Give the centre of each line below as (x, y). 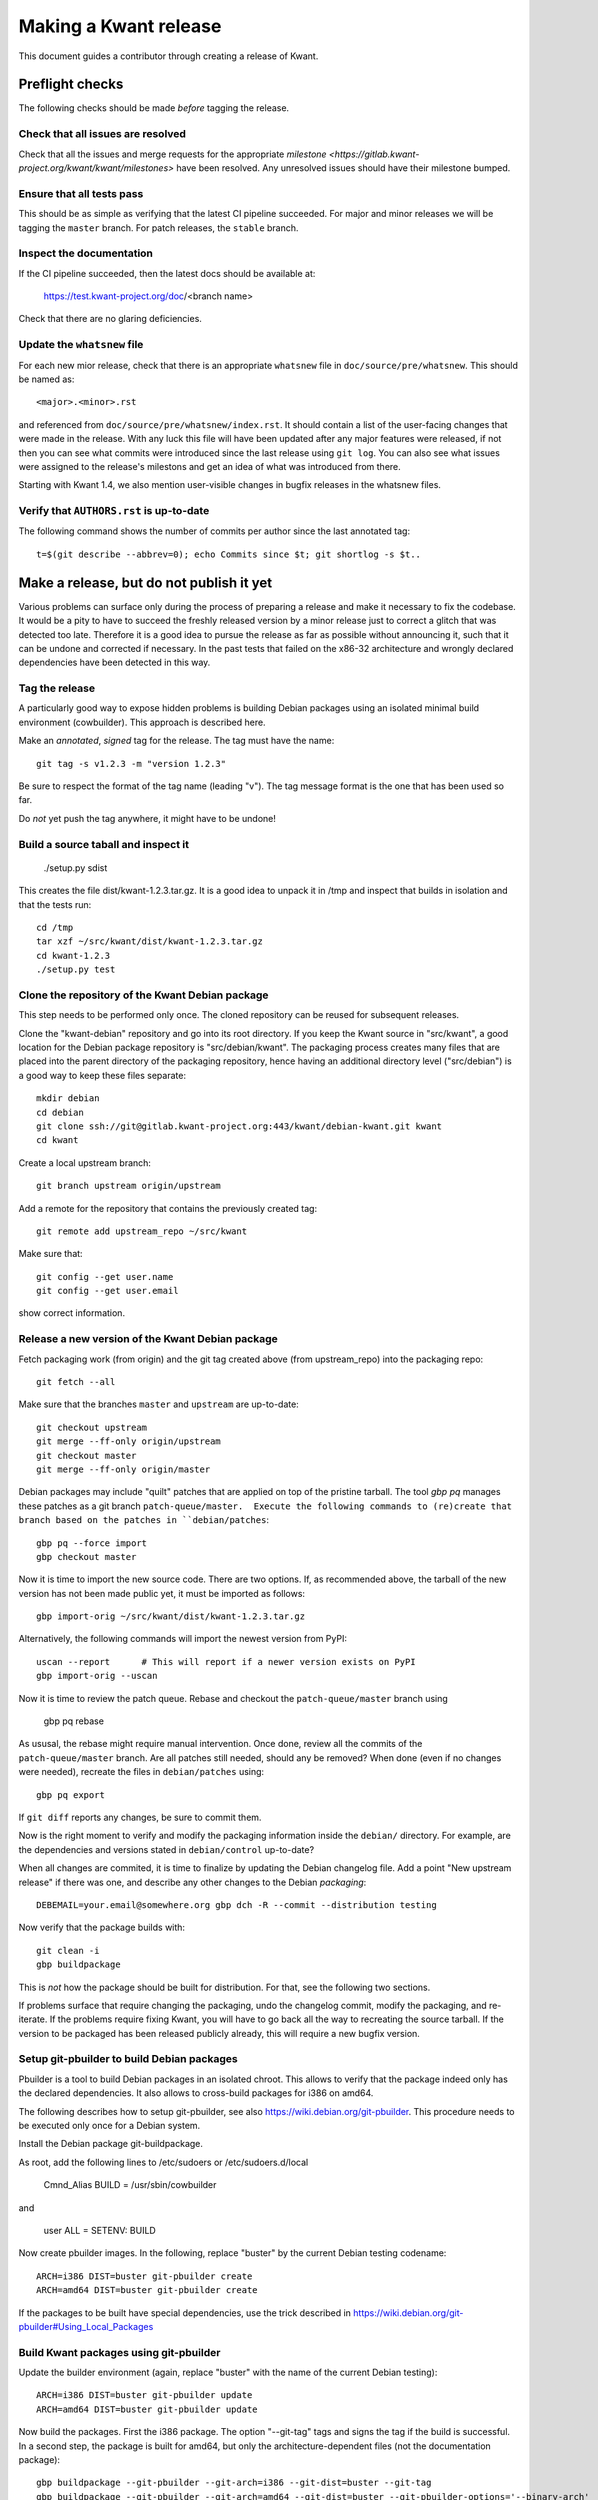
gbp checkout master (86, 1556)
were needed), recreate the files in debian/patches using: (141, 1772)
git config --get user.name (105, 1276)
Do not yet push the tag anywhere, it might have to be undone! (147, 818)
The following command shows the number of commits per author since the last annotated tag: (214, 531)
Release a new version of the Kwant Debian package (148, 1339)
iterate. (33, 2019)
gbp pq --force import (92, 1543)
